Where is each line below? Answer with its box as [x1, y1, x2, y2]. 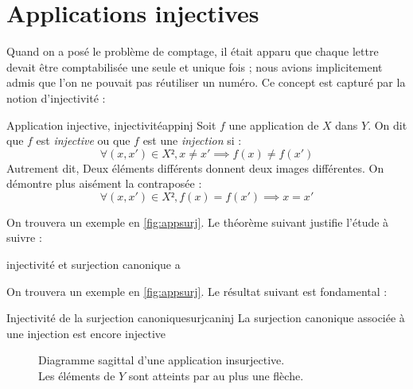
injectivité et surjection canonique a [6, 256, 181, 273]
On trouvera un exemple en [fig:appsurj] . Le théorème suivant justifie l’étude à [6, 213, 389, 230]
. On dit [368, 116, 407, 133]
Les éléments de [38, 368, 115, 384]
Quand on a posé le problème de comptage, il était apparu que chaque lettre [6, 43, 379, 60]
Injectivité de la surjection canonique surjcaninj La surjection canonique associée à [6, 309, 405, 326]
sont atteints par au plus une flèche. [128, 368, 304, 384]
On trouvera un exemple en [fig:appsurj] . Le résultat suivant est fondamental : [6, 282, 388, 299]
